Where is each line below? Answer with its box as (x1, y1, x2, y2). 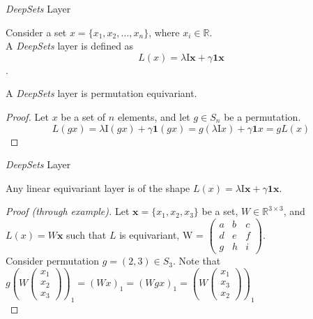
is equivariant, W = (119, 228, 204, 242)
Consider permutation (6, 253, 99, 268)
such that (66, 228, 107, 242)
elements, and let (117, 109, 190, 124)
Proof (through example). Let (6, 204, 130, 218)
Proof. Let (6, 109, 49, 124)
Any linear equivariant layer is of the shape (6, 180, 190, 195)
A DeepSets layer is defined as (6, 38, 134, 53)
